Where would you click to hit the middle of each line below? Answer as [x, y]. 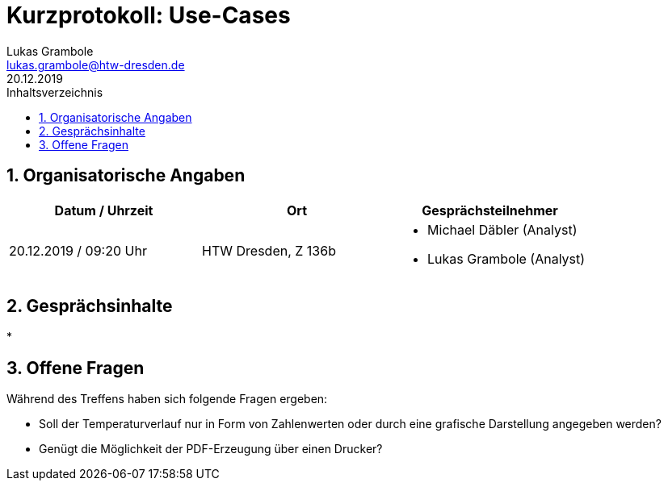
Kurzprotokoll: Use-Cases [149, 15]
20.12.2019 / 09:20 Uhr [78, 250]
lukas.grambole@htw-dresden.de [96, 65]
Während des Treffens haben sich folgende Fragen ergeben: [167, 399]
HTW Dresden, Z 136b [269, 250]
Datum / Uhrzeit [104, 210]
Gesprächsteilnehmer [490, 210]
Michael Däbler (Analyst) [502, 229]
